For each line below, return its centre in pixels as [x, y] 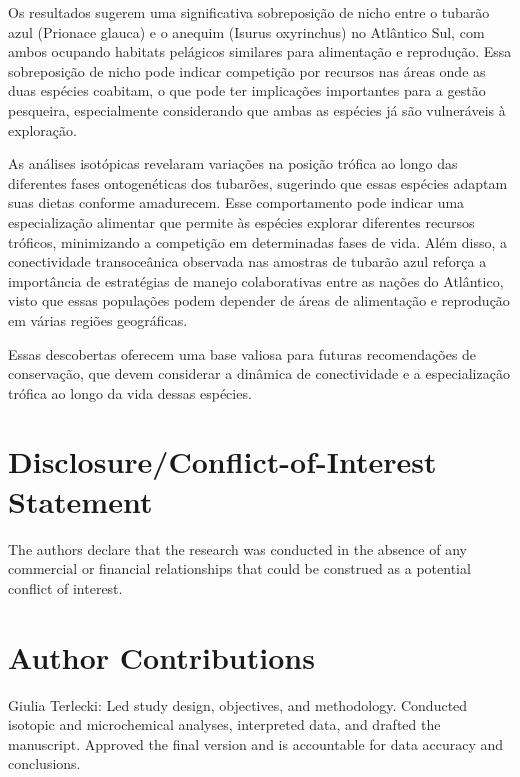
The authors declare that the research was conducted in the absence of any [237, 548]
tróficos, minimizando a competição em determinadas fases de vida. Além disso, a [258, 241]
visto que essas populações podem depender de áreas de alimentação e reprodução [259, 300]
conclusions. [44, 763]
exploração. [42, 129]
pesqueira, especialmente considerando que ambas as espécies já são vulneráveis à [257, 109]
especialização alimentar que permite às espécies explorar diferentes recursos [241, 221]
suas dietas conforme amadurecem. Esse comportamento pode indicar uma [236, 202]
